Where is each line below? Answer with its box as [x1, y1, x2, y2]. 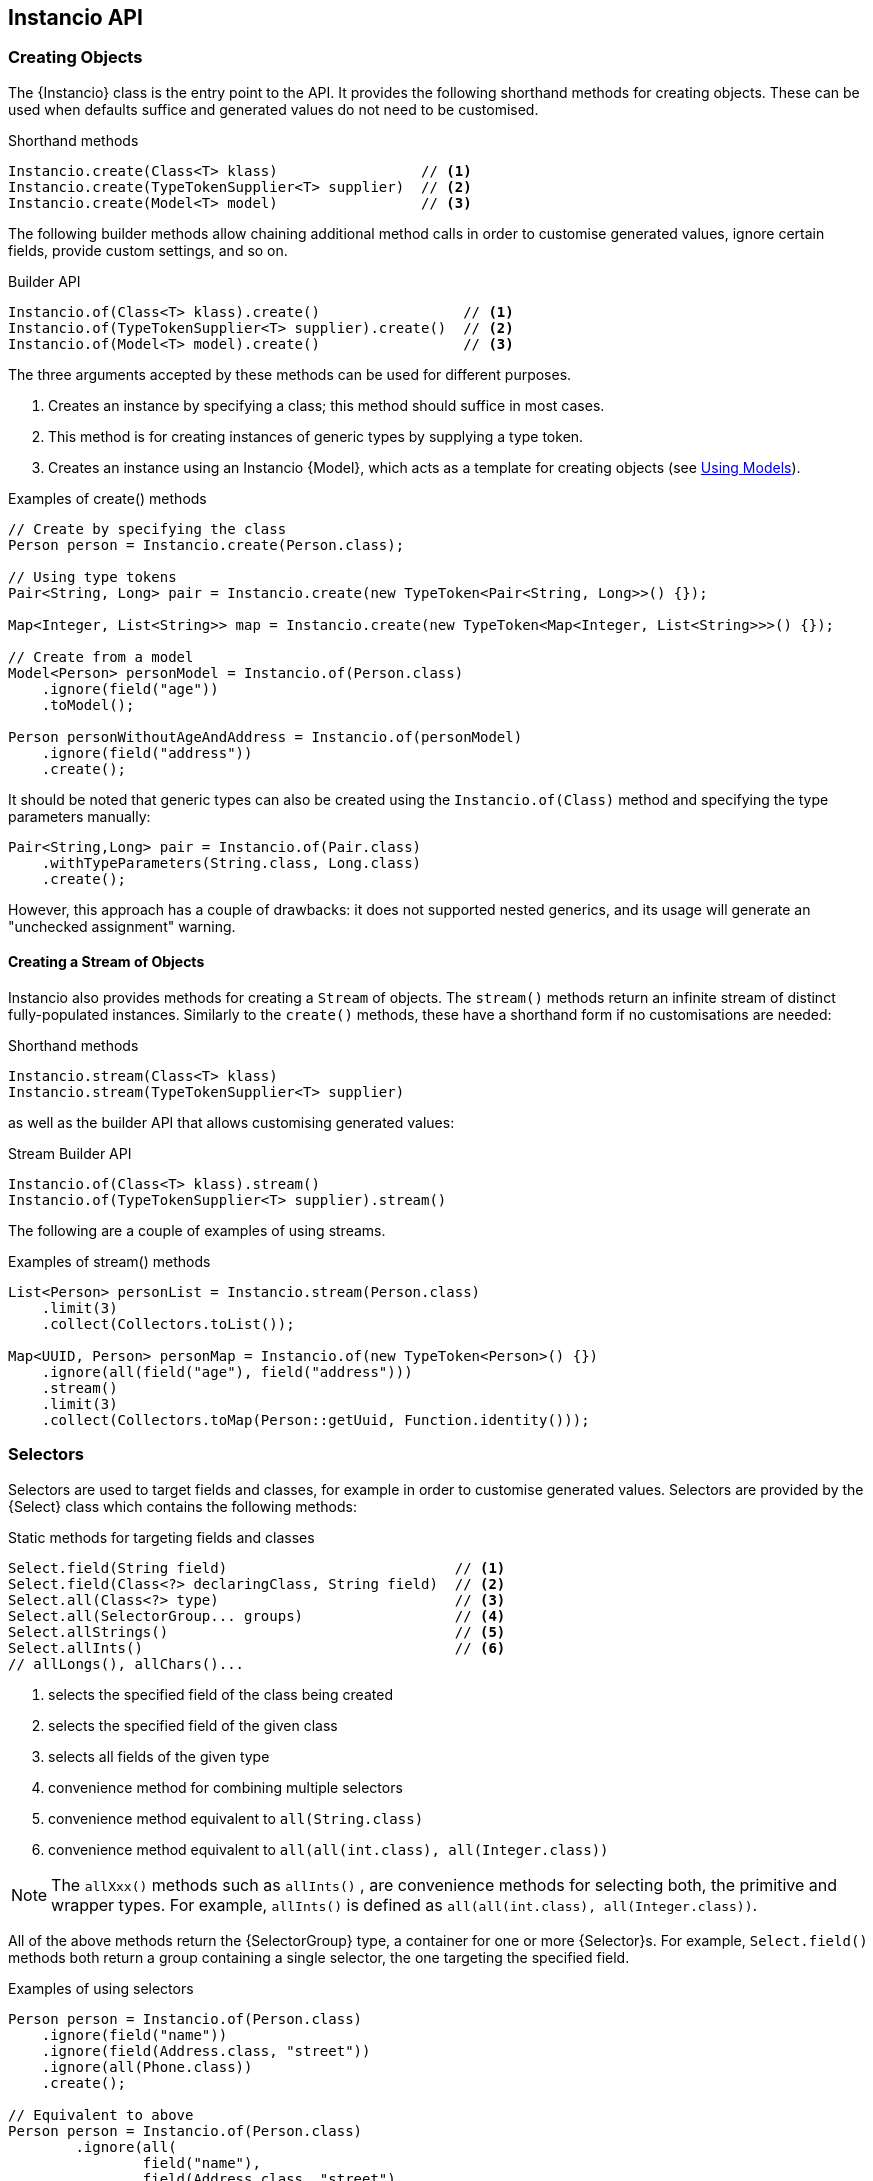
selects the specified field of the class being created [48, 1685, 393, 1703]
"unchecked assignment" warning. [8, 917, 236, 935]
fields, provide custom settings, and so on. [8, 241, 288, 259]
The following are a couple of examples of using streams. [8, 1222, 386, 1240]
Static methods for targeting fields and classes [8, 1528, 315, 1546]
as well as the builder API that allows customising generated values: [8, 1114, 455, 1132]
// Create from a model [8, 648, 194, 665]
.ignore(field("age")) [41, 680, 219, 697]
